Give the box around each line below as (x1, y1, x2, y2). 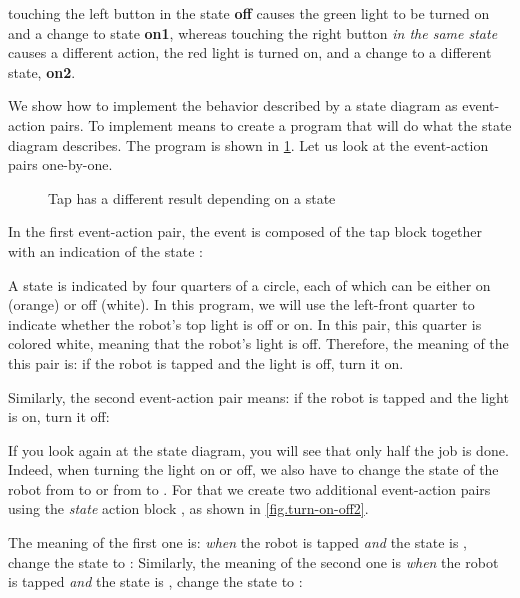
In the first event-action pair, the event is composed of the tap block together (8, 221, 482, 242)
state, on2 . (8, 61, 76, 82)
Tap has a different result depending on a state (48, 187, 336, 208)
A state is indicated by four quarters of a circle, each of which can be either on (8, 274, 491, 295)
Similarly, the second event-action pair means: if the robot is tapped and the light (8, 386, 509, 407)
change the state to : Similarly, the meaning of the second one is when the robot (8, 551, 499, 572)
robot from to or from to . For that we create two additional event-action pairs (8, 478, 491, 499)
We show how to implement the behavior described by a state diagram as (8, 95, 458, 116)
